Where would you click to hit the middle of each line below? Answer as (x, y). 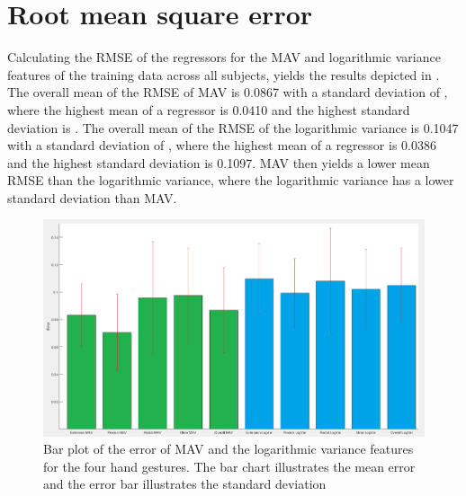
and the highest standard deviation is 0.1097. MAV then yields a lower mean (219, 162)
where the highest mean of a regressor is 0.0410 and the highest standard (209, 109)
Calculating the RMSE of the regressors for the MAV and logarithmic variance (224, 57)
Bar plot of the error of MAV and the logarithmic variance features (229, 449)
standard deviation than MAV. (92, 197)
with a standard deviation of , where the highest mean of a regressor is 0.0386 (222, 145)
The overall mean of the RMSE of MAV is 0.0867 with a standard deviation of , (228, 92)
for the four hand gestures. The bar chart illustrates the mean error (229, 466)
